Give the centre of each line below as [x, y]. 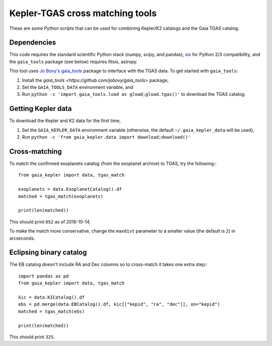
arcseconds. [22, 238]
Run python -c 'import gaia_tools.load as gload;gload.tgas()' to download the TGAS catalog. [134, 94]
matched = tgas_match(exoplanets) [61, 196]
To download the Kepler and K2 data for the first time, [65, 121]
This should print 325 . [32, 337]
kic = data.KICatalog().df [52, 297]
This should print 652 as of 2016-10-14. [50, 221]
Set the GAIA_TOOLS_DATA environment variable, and [78, 87]
